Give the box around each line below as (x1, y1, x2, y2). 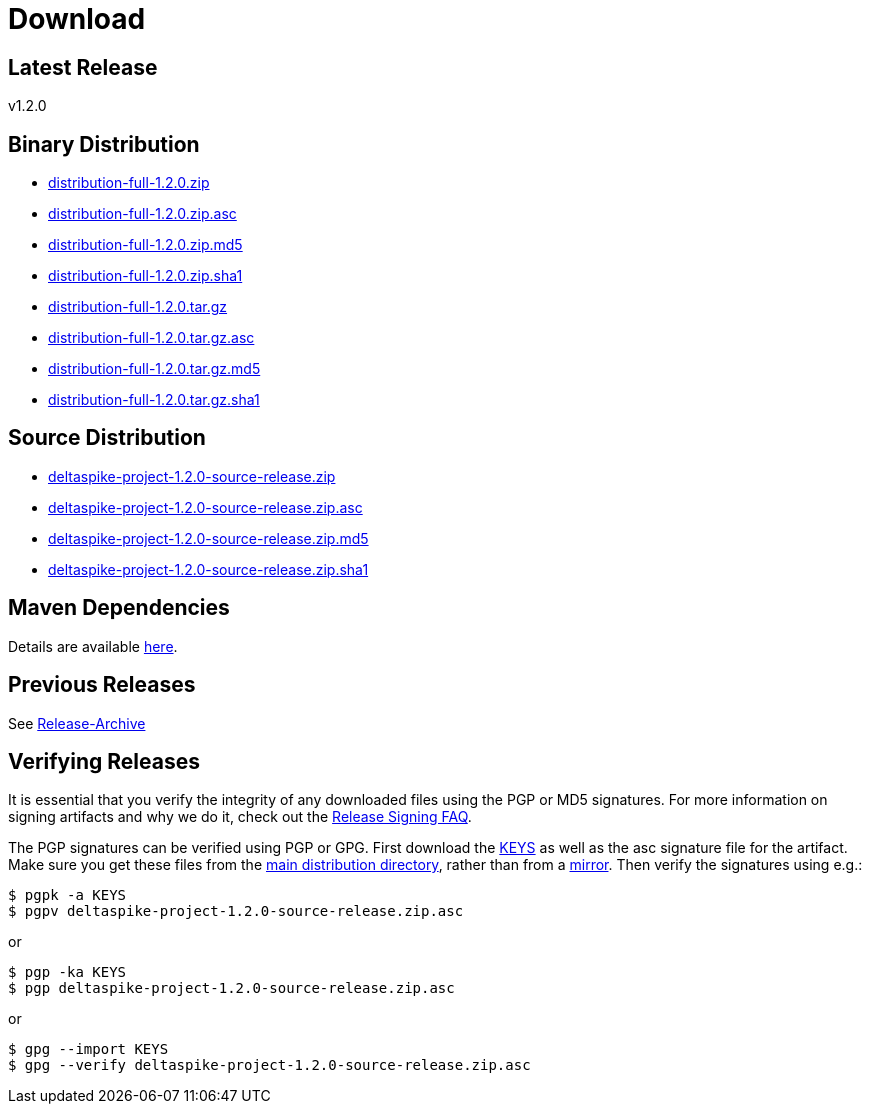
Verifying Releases (8, 748, 200, 774)
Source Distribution (8, 425, 206, 451)
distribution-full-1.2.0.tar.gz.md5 (48, 360, 261, 378)
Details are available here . (8, 637, 178, 655)
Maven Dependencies (8, 595, 230, 621)
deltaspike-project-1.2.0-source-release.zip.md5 (48, 529, 369, 547)
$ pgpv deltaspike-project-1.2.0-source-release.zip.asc (8, 903, 464, 920)
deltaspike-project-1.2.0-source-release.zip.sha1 (48, 560, 369, 578)
